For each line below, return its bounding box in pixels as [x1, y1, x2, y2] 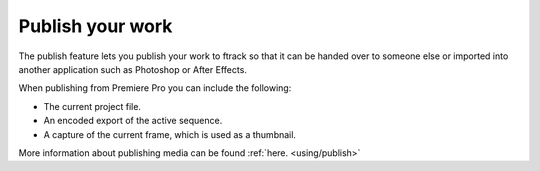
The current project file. [43, 100, 142, 112]
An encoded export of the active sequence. [43, 115, 223, 127]
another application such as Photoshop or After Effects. [18, 63, 247, 75]
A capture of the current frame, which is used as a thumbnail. [43, 128, 297, 140]
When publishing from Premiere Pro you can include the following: [18, 82, 292, 94]
